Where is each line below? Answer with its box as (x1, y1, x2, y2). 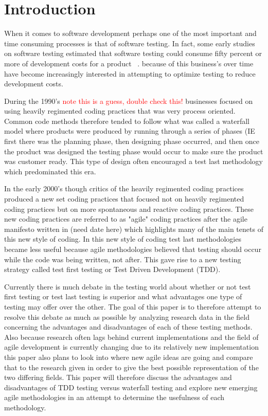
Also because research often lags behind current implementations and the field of (4, 331, 259, 342)
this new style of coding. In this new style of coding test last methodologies (4, 233, 241, 244)
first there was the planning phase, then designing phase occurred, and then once (4, 136, 260, 147)
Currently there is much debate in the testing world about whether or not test (4, 281, 251, 292)
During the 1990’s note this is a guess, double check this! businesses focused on (4, 95, 253, 106)
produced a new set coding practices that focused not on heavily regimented (4, 193, 244, 204)
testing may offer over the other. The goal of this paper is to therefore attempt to (4, 301, 261, 312)
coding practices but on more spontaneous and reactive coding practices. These (4, 203, 254, 214)
